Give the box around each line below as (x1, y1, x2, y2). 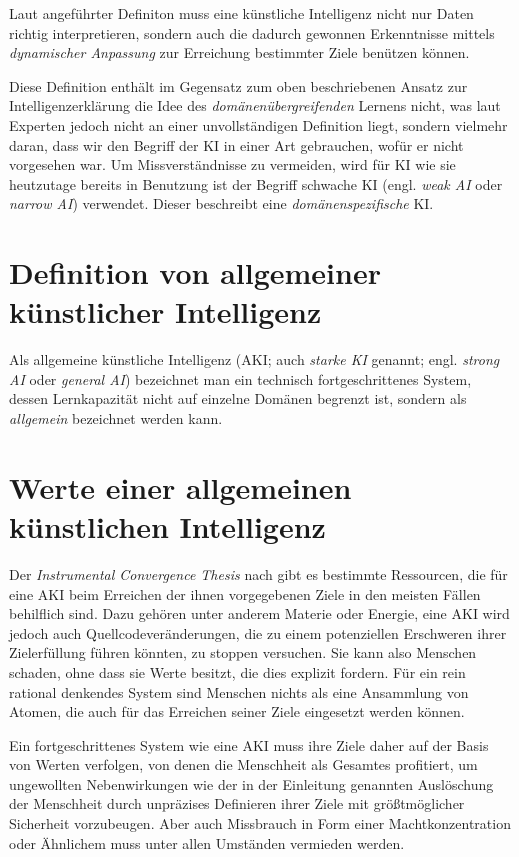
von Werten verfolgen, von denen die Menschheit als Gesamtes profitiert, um (9, 754, 478, 775)
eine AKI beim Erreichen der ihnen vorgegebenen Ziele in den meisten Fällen (9, 583, 481, 604)
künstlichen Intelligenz (9, 506, 326, 546)
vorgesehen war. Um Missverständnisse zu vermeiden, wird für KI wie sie (9, 154, 456, 175)
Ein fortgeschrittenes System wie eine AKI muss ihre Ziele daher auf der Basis (9, 734, 489, 755)
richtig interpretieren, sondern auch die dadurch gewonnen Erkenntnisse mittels (9, 22, 495, 43)
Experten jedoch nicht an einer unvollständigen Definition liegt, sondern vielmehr (9, 114, 508, 135)
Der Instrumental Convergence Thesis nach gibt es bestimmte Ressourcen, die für (9, 563, 508, 584)
